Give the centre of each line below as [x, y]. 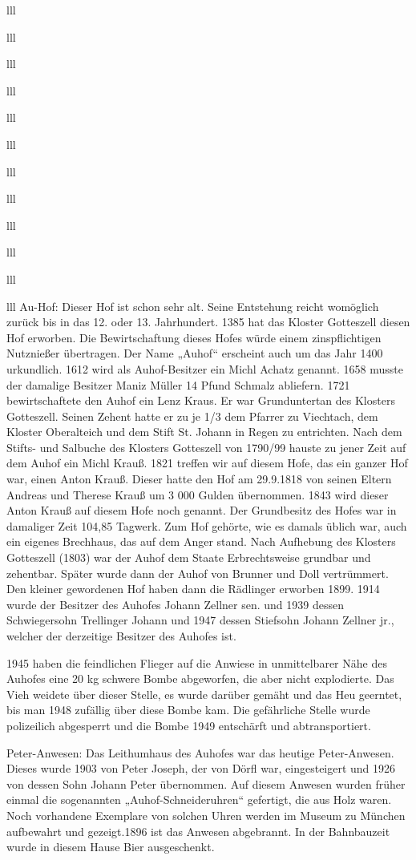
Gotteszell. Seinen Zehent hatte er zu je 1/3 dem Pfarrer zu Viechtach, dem [192, 416]
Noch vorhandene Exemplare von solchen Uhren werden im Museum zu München [206, 815]
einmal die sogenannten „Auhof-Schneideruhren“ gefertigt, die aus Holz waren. [199, 799]
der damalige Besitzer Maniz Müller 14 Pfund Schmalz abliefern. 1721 [178, 384]
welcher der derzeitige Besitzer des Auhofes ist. [121, 636]
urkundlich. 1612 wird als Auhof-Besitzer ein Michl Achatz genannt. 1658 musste [205, 368]
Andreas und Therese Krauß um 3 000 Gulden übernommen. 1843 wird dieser [198, 494]
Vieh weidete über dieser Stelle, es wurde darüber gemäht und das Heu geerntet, [204, 694]
